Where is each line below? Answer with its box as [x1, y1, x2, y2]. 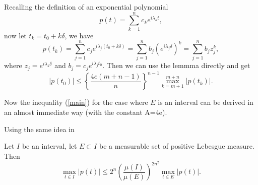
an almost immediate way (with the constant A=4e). [4, 106, 167, 117]
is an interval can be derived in [158, 97, 253, 107]
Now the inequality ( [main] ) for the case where [4, 97, 148, 107]
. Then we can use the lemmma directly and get [102, 60, 250, 71]
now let [4, 30, 27, 40]
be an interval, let [22, 141, 77, 151]
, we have [64, 30, 94, 40]
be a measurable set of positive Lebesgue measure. [99, 141, 254, 151]
